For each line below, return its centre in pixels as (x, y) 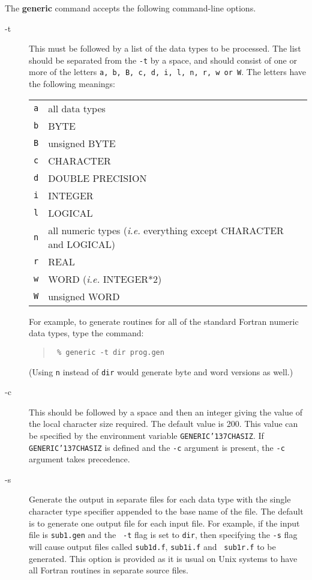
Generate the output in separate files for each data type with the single (160, 499)
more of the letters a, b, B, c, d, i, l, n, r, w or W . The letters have (168, 72)
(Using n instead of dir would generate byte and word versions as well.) (161, 371)
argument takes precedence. (79, 459)
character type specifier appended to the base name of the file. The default (166, 511)
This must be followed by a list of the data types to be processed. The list (165, 48)
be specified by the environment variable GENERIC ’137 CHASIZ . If (146, 435)
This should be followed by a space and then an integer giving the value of (166, 412)
